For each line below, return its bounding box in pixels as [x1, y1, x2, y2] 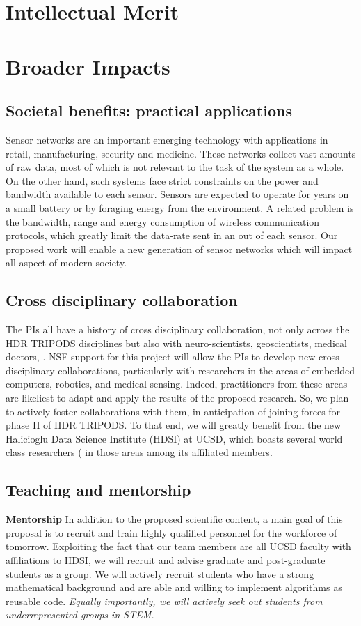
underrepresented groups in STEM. [6, 607, 154, 622]
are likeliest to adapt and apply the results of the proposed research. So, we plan [6, 390, 349, 405]
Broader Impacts [6, 52, 170, 80]
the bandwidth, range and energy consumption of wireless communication [6, 214, 320, 229]
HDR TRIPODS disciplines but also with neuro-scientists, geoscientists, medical [6, 335, 347, 350]
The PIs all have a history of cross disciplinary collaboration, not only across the [6, 322, 350, 337]
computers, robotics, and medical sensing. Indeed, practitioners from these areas [6, 376, 348, 391]
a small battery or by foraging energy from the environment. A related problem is [6, 200, 354, 215]
